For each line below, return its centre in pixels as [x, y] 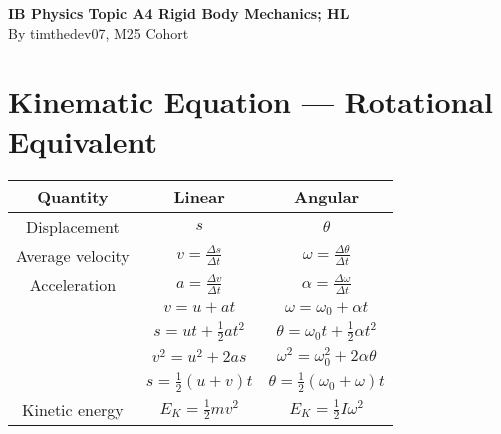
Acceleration [73, 284]
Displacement [73, 226]
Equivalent [83, 140]
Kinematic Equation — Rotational [251, 101]
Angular [327, 196]
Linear [199, 196]
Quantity [73, 196]
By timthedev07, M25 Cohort [98, 32]
